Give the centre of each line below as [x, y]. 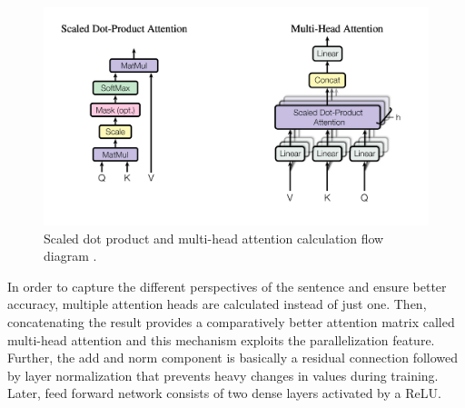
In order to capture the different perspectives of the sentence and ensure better [227, 286]
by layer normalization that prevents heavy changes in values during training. [223, 375]
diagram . [70, 256]
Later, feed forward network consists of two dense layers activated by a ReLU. [224, 393]
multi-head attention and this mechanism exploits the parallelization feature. [221, 339]
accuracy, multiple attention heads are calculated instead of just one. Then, [217, 304]
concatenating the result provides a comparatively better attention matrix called [231, 321]
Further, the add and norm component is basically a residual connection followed [233, 358]
